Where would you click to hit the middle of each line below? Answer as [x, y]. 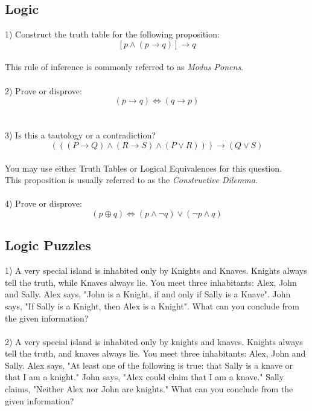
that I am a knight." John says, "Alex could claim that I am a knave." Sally [145, 377]
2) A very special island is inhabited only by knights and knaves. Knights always [154, 341]
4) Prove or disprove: [43, 203]
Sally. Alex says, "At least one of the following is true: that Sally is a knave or [149, 365]
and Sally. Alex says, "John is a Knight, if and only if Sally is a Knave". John [148, 294]
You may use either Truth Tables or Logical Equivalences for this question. [144, 168]
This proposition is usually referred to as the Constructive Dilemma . [131, 180]
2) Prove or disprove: [43, 90]
